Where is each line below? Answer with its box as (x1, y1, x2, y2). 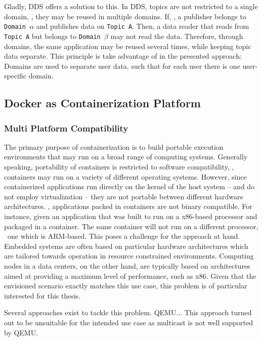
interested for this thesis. (4, 290, 81, 301)
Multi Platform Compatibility (4, 121, 128, 134)
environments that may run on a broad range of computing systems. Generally (4, 151, 248, 162)
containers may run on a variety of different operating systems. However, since (4, 171, 247, 182)
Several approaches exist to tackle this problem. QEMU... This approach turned (4, 307, 252, 318)
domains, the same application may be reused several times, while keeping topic (4, 40, 251, 51)
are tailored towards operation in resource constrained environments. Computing (4, 250, 254, 261)
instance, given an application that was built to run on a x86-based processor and (4, 211, 257, 222)
